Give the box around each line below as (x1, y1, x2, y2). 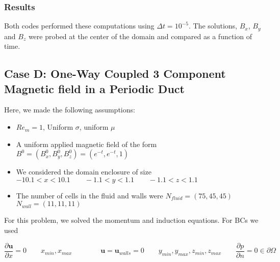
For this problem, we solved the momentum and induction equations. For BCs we (4, 215, 259, 225)
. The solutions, (188, 20, 237, 31)
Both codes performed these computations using (4, 20, 155, 31)
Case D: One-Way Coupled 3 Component (4, 66, 226, 81)
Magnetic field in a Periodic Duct (4, 80, 185, 96)
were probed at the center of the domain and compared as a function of (28, 31, 252, 41)
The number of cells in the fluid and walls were (16, 190, 163, 200)
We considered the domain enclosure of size (16, 166, 151, 177)
